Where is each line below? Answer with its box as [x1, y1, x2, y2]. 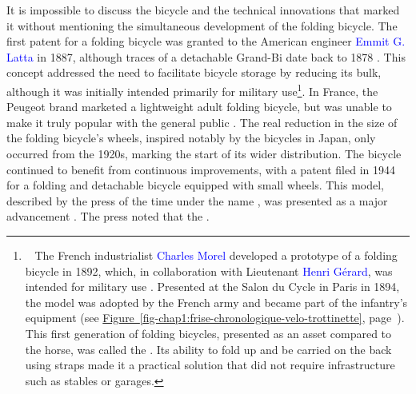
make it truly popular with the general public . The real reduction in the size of [6, 113, 398, 130]
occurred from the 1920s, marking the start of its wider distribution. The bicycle [6, 145, 402, 161]
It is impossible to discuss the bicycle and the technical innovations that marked [6, 2, 400, 18]
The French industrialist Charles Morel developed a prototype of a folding [34, 246, 398, 263]
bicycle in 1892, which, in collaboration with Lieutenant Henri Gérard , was [25, 262, 393, 279]
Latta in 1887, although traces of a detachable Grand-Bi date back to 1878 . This [6, 48, 406, 65]
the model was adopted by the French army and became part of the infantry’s [25, 293, 408, 310]
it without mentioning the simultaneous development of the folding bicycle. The [6, 17, 398, 34]
